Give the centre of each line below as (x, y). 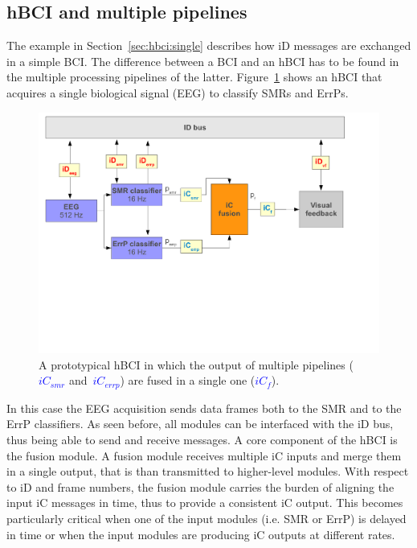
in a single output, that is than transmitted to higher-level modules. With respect (208, 471)
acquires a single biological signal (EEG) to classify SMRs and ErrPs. (178, 92)
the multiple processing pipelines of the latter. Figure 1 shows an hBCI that (194, 77)
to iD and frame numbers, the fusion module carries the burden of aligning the (200, 486)
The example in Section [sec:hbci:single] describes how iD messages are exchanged (209, 45)
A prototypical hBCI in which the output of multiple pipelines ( (196, 364)
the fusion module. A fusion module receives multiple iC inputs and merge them (204, 455)
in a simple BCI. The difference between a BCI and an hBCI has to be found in (203, 61)
